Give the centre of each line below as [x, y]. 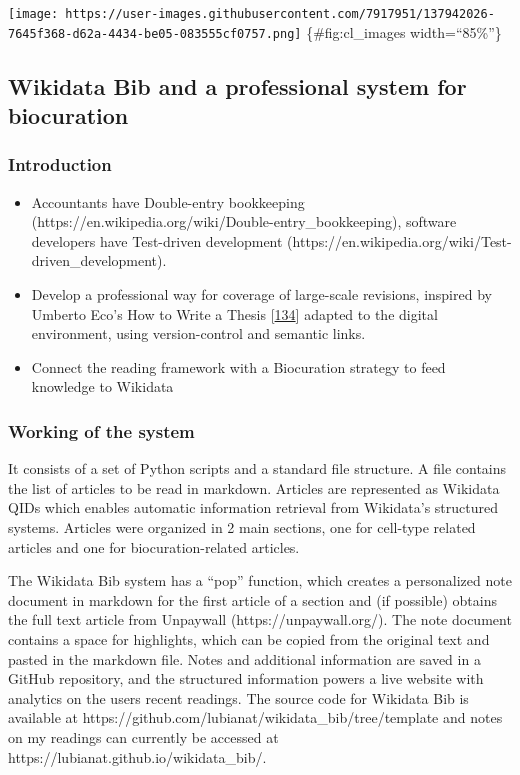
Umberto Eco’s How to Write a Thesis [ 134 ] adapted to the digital [234, 313]
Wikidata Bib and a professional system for [237, 85]
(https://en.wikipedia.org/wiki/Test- [399, 240]
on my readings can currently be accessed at [143, 736]
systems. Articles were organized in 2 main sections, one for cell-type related [242, 527]
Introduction [60, 164]
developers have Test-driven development [157, 240]
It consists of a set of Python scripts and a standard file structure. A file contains [257, 468]
